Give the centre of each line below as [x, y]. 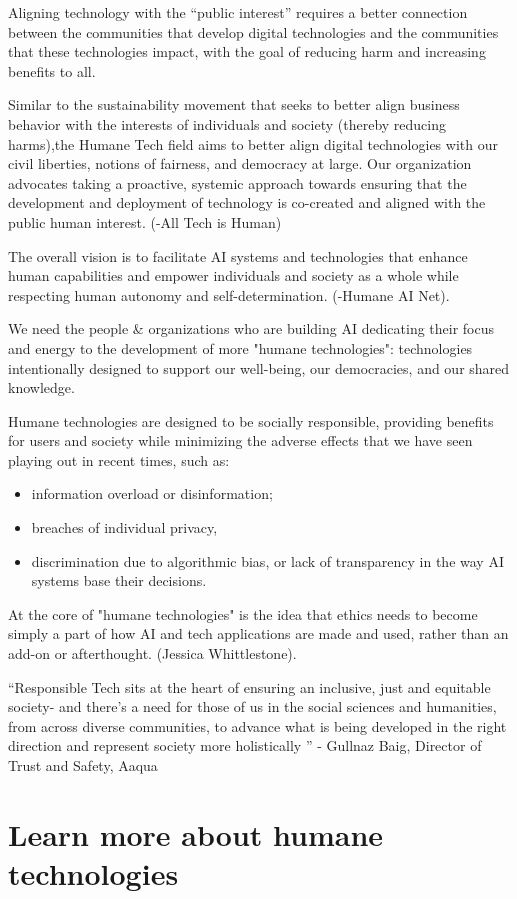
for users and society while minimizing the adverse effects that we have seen [240, 440]
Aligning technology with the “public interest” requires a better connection [238, 12]
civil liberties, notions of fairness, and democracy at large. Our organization [240, 163]
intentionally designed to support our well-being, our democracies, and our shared [259, 367]
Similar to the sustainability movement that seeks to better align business [234, 104]
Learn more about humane [196, 833]
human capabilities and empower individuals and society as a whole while [233, 275]
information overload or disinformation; [152, 493]
